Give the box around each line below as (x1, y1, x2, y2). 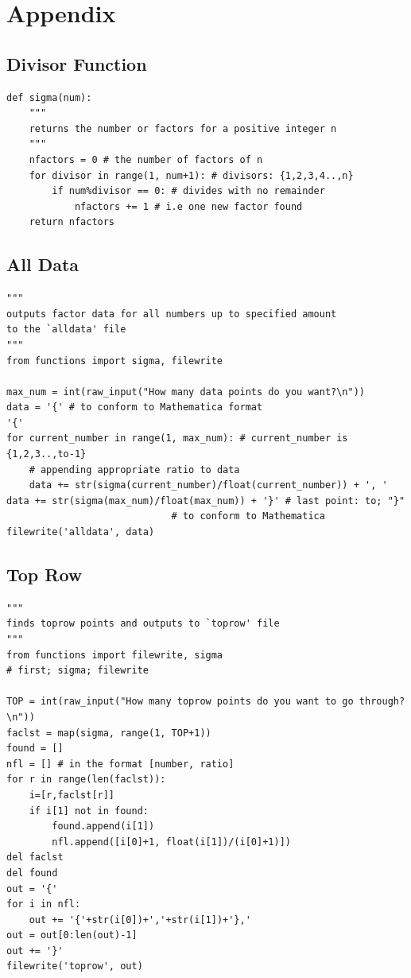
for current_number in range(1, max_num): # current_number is (6, 433, 348, 444)
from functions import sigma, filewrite (6, 355, 223, 367)
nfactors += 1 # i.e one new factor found (74, 200, 303, 212)
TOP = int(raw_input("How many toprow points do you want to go (6, 696, 354, 708)
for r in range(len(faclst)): (6, 774, 166, 786)
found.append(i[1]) (52, 821, 155, 832)
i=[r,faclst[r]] (29, 789, 115, 801)
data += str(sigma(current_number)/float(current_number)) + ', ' (29, 479, 388, 491)
